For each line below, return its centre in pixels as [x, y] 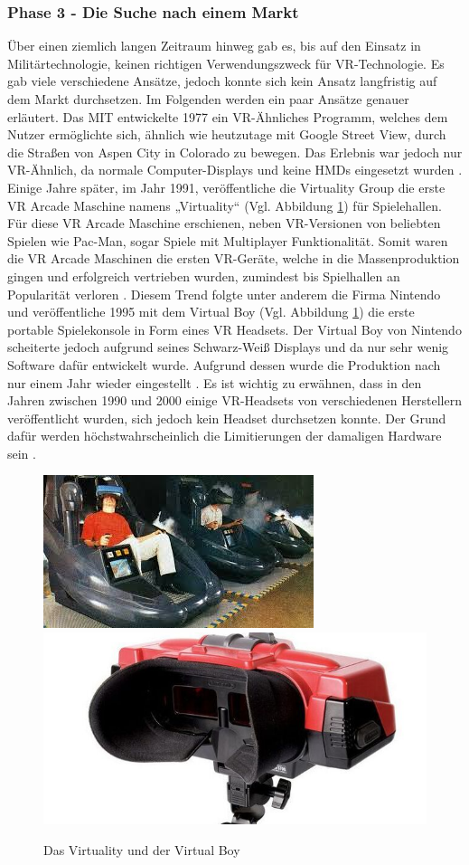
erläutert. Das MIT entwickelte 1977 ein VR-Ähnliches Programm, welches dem [228, 116]
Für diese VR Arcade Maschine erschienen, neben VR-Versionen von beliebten [224, 223]
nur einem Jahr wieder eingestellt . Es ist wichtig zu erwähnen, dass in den [215, 382]
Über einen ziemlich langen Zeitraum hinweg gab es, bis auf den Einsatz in [214, 46]
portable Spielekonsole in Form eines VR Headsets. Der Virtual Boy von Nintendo [234, 329]
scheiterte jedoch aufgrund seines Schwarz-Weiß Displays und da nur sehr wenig [228, 347]
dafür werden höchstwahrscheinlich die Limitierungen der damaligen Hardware [225, 436]
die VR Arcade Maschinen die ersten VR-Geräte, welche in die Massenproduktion [234, 258]
